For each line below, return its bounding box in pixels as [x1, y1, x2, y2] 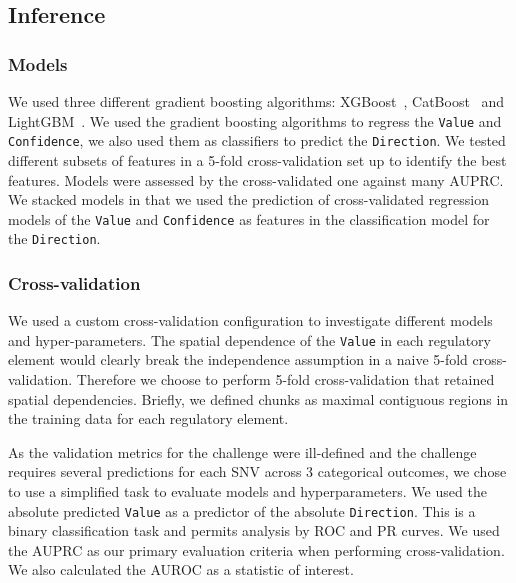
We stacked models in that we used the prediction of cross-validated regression [8, 189, 489, 210]
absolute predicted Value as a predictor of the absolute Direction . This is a [8, 500, 476, 521]
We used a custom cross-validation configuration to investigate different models [8, 310, 493, 331]
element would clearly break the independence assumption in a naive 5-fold [8, 349, 468, 370]
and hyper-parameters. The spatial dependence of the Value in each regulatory [8, 329, 491, 350]
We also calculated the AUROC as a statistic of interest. [8, 559, 354, 580]
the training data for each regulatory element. [8, 408, 289, 429]
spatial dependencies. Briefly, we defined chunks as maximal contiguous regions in [8, 388, 509, 409]
